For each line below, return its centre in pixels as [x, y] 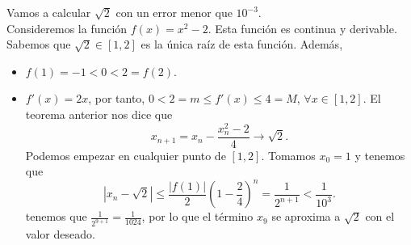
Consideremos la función [67, 28]
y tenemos [380, 155]
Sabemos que [39, 44]
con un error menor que [174, 12]
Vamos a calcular [49, 12]
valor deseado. [60, 234]
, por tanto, [117, 98]
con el [380, 216]
